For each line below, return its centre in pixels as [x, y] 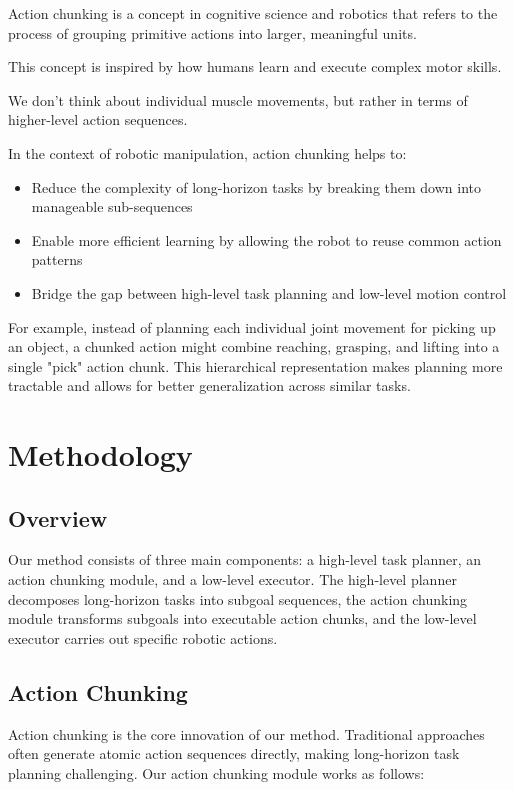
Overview [58, 517]
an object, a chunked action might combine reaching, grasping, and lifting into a [254, 346]
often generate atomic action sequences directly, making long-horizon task [234, 753]
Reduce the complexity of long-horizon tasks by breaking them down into [256, 186]
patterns [57, 259]
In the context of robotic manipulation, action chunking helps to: [207, 152]
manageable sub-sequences [112, 206]
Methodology [100, 454]
